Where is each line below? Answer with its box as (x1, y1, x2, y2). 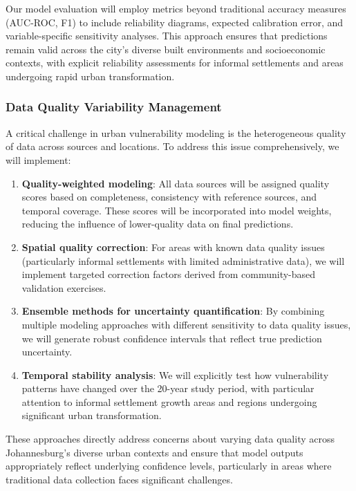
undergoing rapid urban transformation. (6, 68, 175, 83)
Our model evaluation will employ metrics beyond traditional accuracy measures (6, 1, 346, 15)
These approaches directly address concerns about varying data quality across (6, 432, 335, 446)
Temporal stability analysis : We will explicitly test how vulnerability (21, 367, 329, 382)
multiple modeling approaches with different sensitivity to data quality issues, (21, 317, 351, 331)
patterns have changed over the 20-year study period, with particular (21, 381, 315, 396)
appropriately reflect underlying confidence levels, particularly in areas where (6, 458, 332, 473)
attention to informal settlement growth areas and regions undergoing (21, 394, 317, 409)
